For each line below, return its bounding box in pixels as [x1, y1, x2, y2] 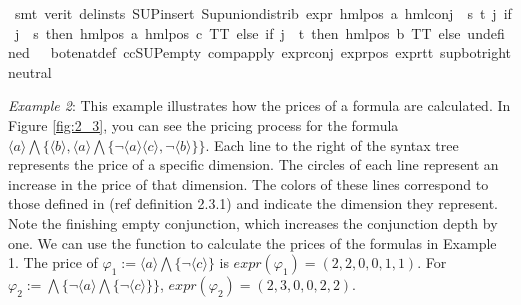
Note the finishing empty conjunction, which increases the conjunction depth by [8, 212, 498, 233]
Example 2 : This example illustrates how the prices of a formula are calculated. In [8, 95, 511, 116]
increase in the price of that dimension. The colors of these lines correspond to [8, 173, 489, 194]
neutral [8, 61, 52, 82]
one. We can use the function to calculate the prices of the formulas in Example [8, 232, 497, 253]
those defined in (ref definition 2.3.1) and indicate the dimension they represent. [8, 193, 498, 214]
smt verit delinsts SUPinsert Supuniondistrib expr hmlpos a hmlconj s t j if [14, 3, 512, 23]
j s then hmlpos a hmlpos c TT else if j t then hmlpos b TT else [14, 22, 461, 43]
